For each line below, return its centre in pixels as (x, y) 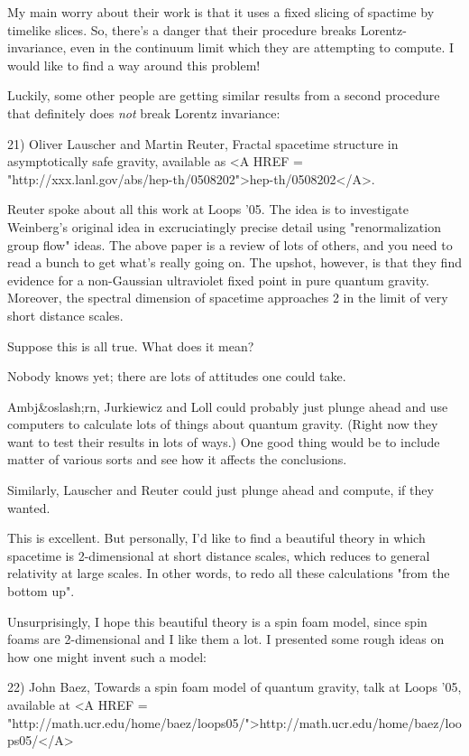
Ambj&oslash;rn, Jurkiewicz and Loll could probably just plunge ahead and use (228, 406)
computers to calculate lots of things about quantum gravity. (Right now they (223, 424)
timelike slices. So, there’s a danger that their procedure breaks (182, 29)
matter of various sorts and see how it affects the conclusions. (177, 459)
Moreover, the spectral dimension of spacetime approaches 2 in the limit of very (228, 298)
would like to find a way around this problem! (134, 65)
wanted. (29, 507)
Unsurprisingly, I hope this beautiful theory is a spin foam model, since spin (217, 621)
